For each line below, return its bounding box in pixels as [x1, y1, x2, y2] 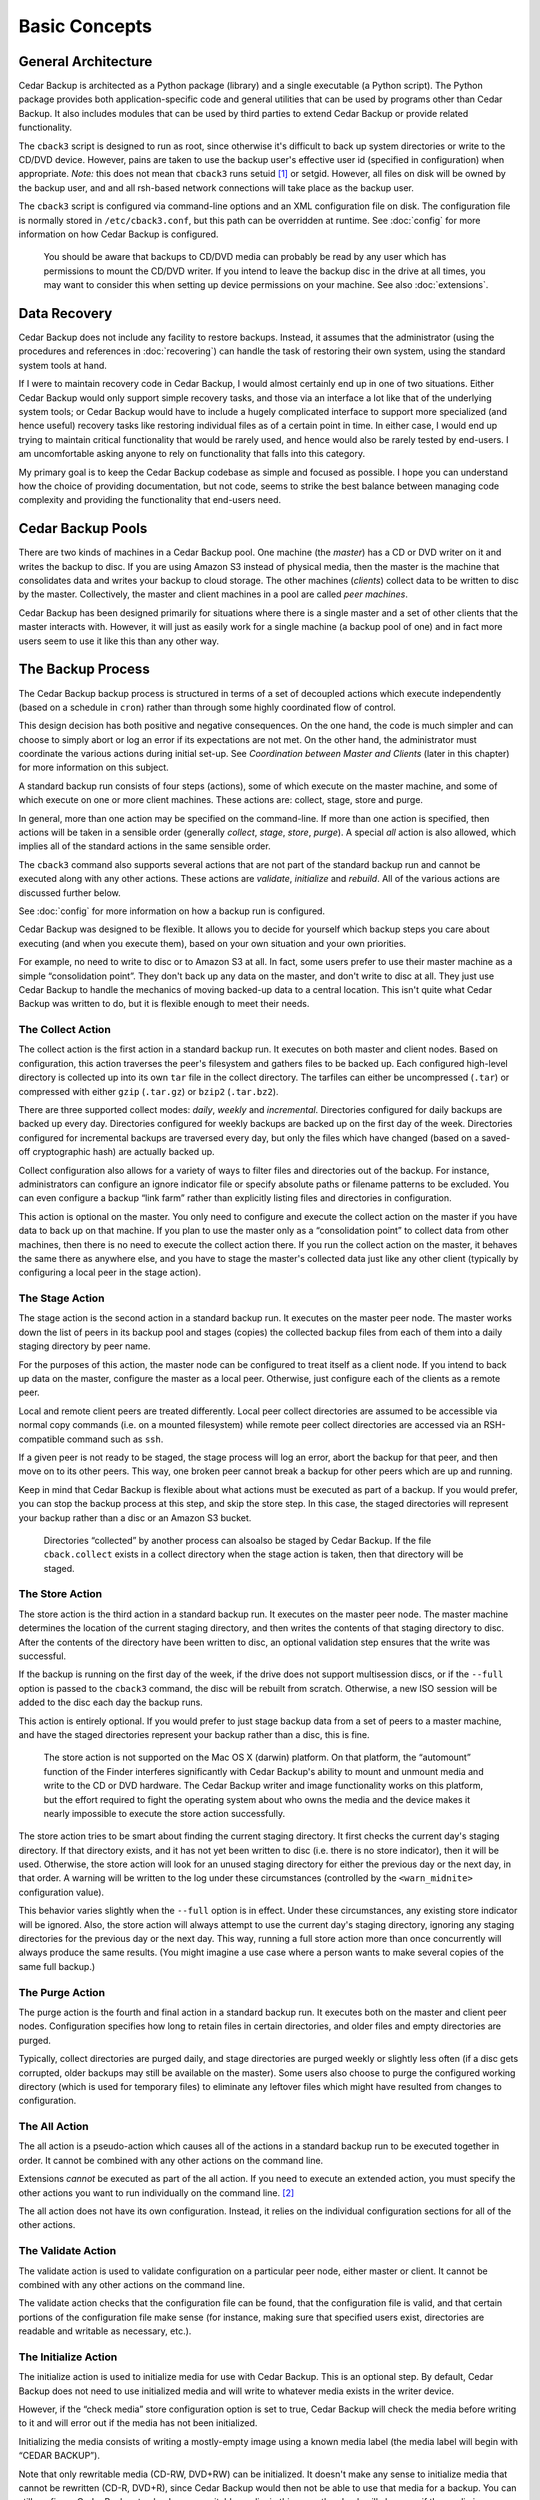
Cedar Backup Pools [18, 520, 148, 537]
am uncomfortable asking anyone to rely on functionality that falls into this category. [18, 448, 365, 460]
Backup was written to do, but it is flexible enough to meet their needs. [18, 998, 310, 1010]
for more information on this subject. [18, 761, 169, 774]
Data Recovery [18, 305, 113, 322]
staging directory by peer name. [18, 1340, 151, 1352]
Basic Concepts [18, 15, 153, 37]
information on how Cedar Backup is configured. [18, 228, 219, 240]
